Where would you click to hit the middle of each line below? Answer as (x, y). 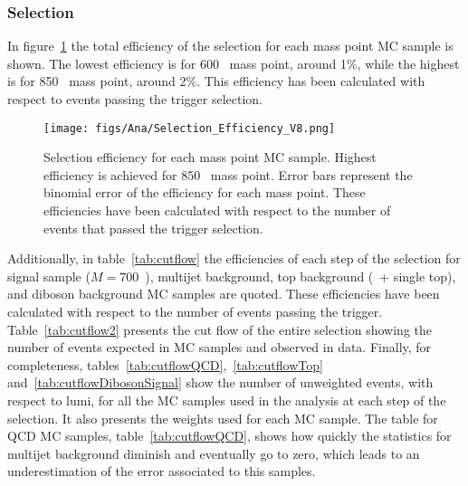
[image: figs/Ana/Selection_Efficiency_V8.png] (190, 128)
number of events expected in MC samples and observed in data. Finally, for (220, 347)
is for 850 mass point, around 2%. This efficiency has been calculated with (216, 81)
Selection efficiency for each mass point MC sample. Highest (210, 157)
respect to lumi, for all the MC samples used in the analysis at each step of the (227, 400)
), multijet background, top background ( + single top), (301, 276)
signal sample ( (49, 276)
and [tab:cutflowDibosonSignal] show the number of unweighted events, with (220, 382)
